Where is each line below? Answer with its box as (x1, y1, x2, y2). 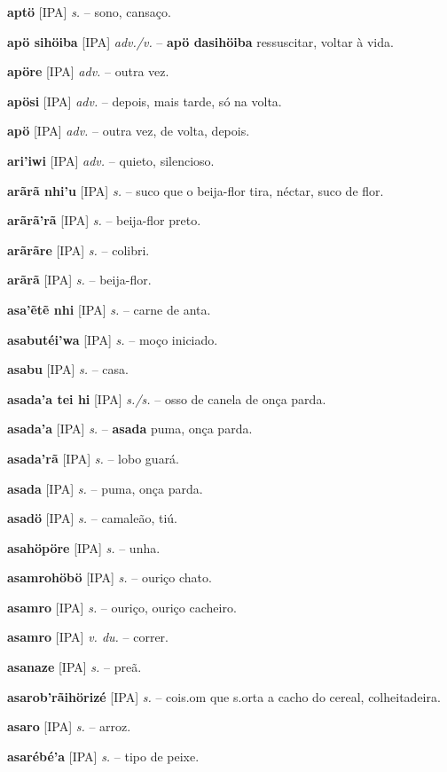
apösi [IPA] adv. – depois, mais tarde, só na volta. (7, 91, 282, 110)
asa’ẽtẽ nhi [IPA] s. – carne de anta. (7, 300, 211, 318)
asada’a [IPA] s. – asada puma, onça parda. (7, 419, 253, 438)
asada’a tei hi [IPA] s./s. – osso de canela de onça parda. (7, 389, 326, 408)
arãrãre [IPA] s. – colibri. (7, 240, 150, 259)
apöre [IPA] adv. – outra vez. (7, 62, 169, 81)
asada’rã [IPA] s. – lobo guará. (7, 448, 180, 467)
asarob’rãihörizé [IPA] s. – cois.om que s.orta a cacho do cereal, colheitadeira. (7, 687, 441, 706)
